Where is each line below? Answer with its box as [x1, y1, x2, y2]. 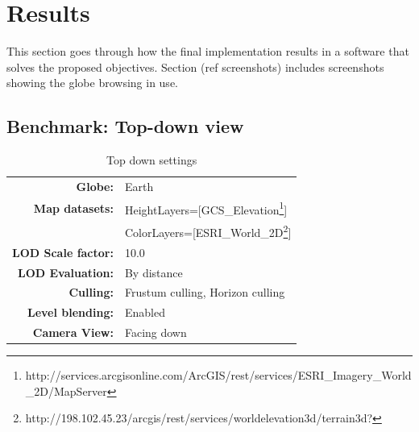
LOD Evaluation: [18, 264, 114, 280]
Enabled [124, 304, 165, 321]
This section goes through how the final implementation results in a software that [6, 43, 409, 60]
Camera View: [32, 324, 114, 341]
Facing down [124, 324, 187, 341]
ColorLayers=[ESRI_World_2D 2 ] [124, 222, 292, 240]
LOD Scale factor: [12, 243, 114, 260]
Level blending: [27, 304, 114, 321]
